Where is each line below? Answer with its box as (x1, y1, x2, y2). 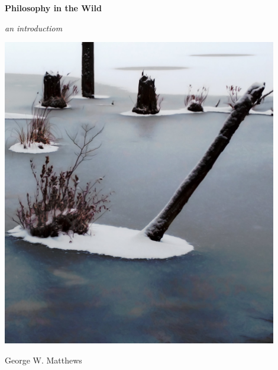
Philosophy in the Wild (5, 2, 102, 14)
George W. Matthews (5, 354, 82, 366)
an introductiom (5, 21, 63, 34)
